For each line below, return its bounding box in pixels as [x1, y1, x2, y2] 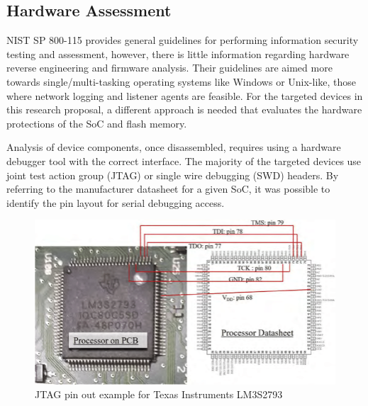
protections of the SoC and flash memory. [6, 115, 187, 130]
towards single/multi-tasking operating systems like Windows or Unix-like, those [6, 74, 357, 89]
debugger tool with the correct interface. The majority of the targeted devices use [6, 153, 362, 168]
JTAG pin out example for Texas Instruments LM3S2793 [35, 387, 283, 402]
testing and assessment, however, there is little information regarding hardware [6, 46, 350, 61]
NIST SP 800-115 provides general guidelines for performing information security [6, 33, 359, 47]
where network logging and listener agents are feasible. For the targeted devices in [6, 88, 363, 103]
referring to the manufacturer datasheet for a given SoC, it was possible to [6, 181, 330, 196]
